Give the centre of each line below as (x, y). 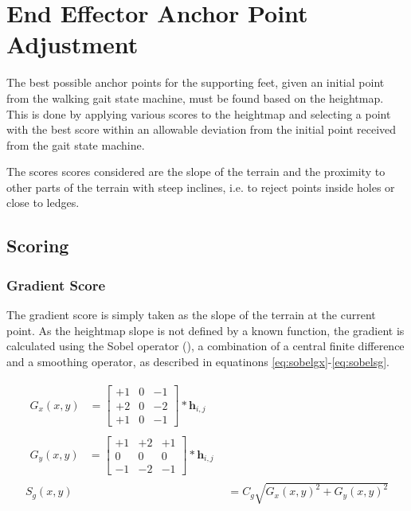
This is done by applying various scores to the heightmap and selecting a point (199, 113)
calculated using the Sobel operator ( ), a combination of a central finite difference (205, 346)
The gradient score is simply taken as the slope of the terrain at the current (191, 315)
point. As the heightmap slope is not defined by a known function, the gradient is (205, 330)
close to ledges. (43, 203)
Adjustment (72, 44)
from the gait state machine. (76, 144)
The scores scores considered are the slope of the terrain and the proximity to (196, 172)
